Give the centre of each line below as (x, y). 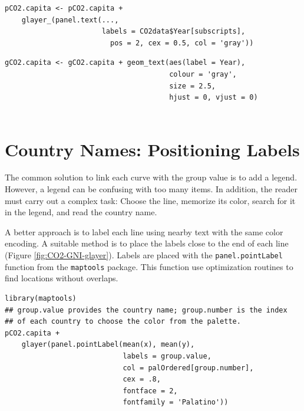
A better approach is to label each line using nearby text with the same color (144, 231)
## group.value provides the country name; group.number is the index (146, 310)
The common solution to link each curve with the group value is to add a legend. (151, 177)
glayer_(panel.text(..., (70, 20)
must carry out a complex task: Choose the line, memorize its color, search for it (150, 200)
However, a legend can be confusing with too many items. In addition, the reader (151, 189)
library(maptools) (41, 298)
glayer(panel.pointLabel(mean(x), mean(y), (108, 345)
